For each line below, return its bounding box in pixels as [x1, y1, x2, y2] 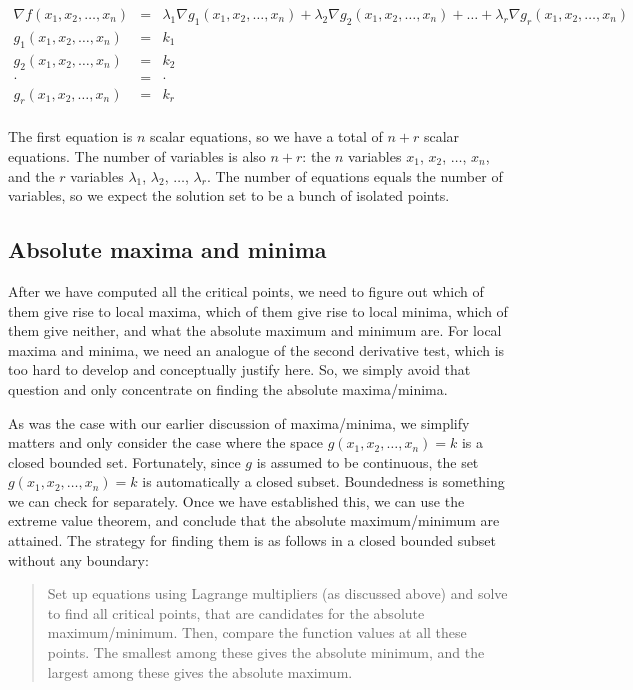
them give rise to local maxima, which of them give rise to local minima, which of [8, 300, 508, 321]
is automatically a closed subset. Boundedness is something [142, 471, 505, 492]
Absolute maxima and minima [8, 234, 327, 265]
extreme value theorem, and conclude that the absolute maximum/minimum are [8, 510, 500, 531]
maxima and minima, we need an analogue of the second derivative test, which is [8, 339, 505, 360]
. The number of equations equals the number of [206, 165, 503, 186]
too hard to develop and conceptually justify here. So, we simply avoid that [8, 359, 471, 380]
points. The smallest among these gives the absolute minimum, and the [47, 642, 485, 663]
